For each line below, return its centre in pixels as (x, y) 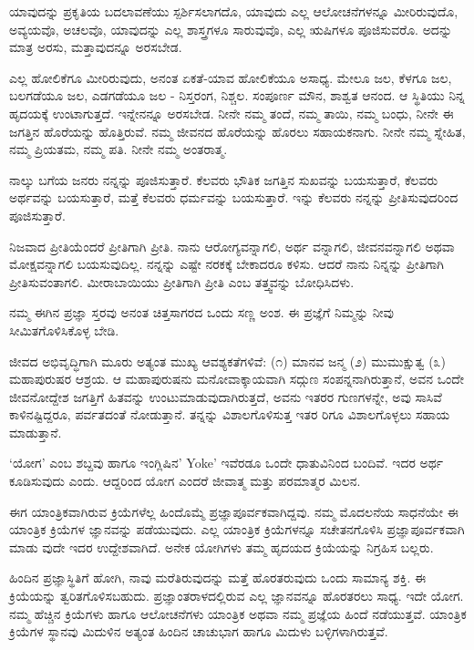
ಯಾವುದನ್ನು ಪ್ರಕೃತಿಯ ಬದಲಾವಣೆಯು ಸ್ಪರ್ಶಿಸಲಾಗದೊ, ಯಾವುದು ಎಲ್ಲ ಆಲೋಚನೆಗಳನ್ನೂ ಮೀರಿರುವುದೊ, (234, 11)
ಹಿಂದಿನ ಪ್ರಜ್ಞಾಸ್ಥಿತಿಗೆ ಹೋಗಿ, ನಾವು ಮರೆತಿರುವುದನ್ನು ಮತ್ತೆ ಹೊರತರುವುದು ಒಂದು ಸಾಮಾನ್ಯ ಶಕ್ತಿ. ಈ (218, 578)
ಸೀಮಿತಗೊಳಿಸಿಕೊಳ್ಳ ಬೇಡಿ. (64, 330)
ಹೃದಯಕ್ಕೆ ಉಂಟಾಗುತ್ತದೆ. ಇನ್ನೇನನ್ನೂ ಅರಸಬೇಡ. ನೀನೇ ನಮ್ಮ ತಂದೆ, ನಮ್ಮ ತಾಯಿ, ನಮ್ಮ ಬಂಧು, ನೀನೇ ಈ (232, 113)
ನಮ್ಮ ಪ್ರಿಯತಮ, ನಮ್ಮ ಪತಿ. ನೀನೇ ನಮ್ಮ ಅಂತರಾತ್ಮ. (118, 149)
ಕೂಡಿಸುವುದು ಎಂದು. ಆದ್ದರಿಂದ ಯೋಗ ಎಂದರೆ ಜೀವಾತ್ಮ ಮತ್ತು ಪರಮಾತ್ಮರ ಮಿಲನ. (185, 481)
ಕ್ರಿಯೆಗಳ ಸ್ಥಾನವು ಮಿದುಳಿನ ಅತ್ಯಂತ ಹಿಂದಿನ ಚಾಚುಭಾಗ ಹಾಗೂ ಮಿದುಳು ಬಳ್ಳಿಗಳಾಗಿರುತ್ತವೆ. (199, 631)
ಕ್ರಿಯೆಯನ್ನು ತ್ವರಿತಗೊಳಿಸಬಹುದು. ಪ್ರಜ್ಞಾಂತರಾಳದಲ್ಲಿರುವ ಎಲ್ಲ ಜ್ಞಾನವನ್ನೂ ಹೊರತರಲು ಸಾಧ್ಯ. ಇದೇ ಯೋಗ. (237, 596)
